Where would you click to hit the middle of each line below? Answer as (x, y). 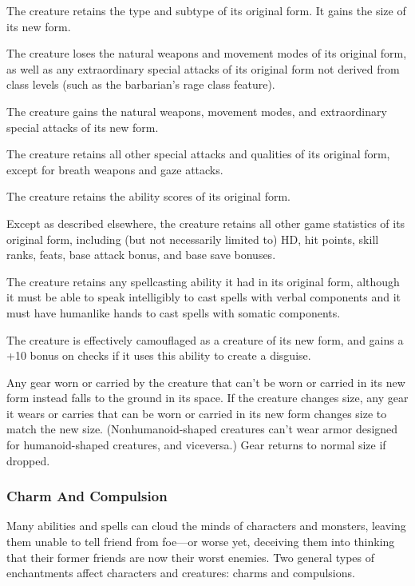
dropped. (28, 460)
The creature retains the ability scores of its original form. (148, 196)
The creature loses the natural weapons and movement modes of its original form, (207, 53)
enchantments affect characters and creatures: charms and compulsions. (181, 573)
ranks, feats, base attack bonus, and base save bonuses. (141, 255)
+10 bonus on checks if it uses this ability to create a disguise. (159, 355)
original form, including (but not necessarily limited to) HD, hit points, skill (193, 239)
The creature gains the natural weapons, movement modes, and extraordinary (197, 111)
